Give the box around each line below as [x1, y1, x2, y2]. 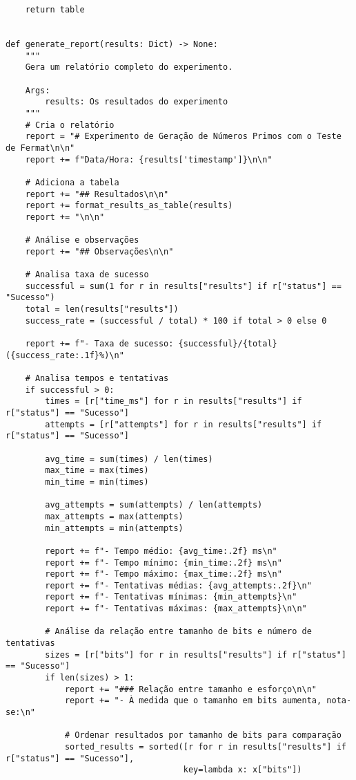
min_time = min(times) [45, 476, 149, 487]
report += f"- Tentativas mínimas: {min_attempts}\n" [45, 592, 297, 602]
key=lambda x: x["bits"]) [183, 765, 302, 775]
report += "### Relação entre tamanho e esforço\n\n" [64, 684, 317, 694]
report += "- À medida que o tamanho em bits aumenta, [64, 696, 322, 706]
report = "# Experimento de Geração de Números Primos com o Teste [25, 131, 342, 142]
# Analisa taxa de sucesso [25, 270, 149, 280]
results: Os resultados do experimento [45, 97, 228, 107]
